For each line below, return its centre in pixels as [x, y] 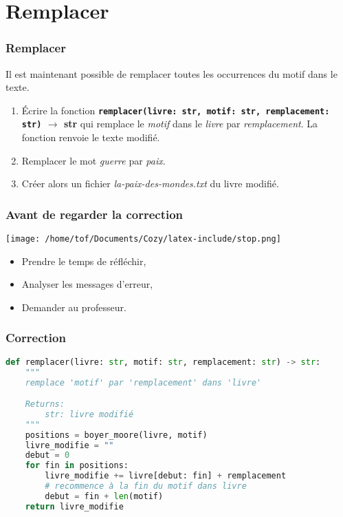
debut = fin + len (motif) [104, 496]
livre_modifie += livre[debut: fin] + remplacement [166, 476]
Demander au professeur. [74, 307]
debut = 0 [47, 455]
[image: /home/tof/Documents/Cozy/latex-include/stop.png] [143, 239]
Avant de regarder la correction [95, 214]
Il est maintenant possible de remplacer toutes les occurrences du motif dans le [171, 73]
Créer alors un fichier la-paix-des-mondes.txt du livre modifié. [150, 183]
